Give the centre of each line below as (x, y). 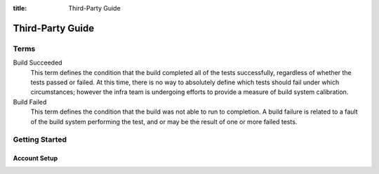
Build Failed (30, 102)
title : (20, 8)
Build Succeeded (38, 62)
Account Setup (35, 159)
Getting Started (40, 140)
